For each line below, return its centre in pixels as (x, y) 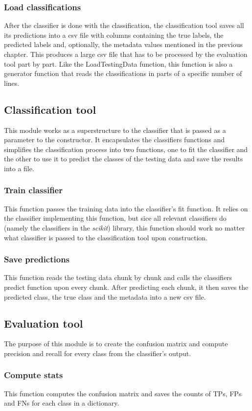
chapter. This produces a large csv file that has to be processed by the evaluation (126, 54)
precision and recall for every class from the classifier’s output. (98, 353)
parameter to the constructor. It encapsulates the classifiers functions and (115, 140)
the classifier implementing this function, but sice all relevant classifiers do (115, 218)
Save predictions (37, 259)
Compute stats (34, 375)
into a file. (19, 168)
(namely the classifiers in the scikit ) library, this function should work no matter (125, 227)
